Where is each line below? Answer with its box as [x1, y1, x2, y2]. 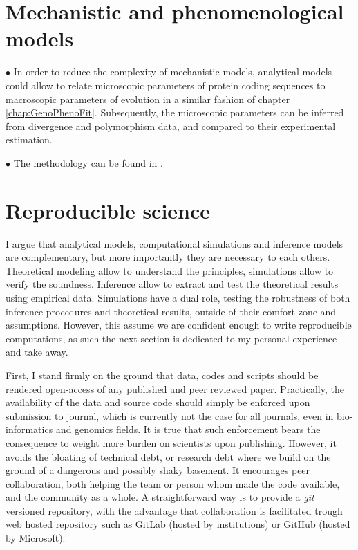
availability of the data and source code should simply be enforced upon [6, 395, 310, 410]
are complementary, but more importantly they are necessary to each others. [6, 250, 330, 264]
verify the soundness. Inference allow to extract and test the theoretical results [6, 277, 339, 291]
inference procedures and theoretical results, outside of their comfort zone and [6, 304, 337, 318]
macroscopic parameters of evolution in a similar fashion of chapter [6, 91, 290, 106]
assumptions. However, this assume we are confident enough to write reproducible [6, 318, 352, 332]
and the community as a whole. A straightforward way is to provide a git [6, 490, 314, 504]
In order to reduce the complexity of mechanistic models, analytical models [13, 64, 332, 79]
